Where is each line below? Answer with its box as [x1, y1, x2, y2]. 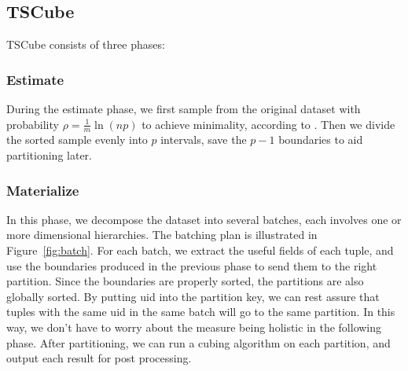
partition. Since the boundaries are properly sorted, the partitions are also [6, 273, 364, 289]
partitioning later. [6, 147, 93, 163]
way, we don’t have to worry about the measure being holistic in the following [6, 319, 382, 335]
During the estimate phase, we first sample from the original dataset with [6, 101, 361, 117]
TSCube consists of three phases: [6, 36, 165, 53]
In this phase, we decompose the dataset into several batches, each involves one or [6, 211, 402, 227]
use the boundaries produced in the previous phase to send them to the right [6, 257, 377, 274]
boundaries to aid [278, 131, 363, 148]
